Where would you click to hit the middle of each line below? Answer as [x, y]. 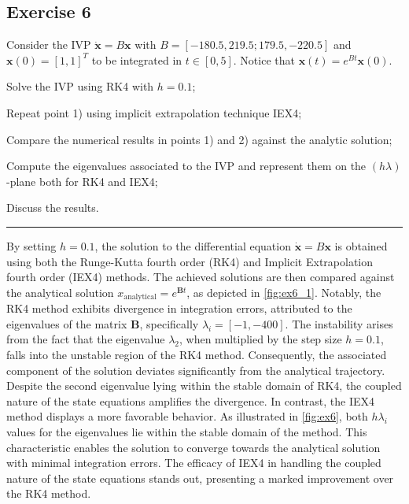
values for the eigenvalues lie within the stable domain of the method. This [187, 431]
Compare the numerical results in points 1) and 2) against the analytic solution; [199, 139]
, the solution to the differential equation [193, 245]
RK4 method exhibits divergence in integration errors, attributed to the [179, 308]
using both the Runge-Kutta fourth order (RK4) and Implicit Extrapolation [190, 261]
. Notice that [264, 59]
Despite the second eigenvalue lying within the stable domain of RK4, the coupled [204, 385]
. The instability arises [339, 323]
